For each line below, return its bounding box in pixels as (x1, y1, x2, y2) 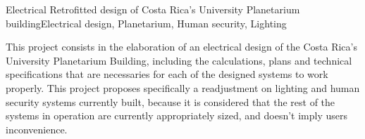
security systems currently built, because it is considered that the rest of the (6, 94, 335, 109)
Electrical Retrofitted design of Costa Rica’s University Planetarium (6, 2, 300, 16)
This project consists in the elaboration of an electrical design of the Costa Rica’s (6, 39, 357, 54)
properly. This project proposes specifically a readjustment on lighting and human (6, 80, 360, 95)
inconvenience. (6, 121, 68, 136)
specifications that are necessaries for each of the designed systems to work (6, 67, 328, 81)
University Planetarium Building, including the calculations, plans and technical (6, 53, 352, 67)
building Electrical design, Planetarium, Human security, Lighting (6, 15, 287, 30)
